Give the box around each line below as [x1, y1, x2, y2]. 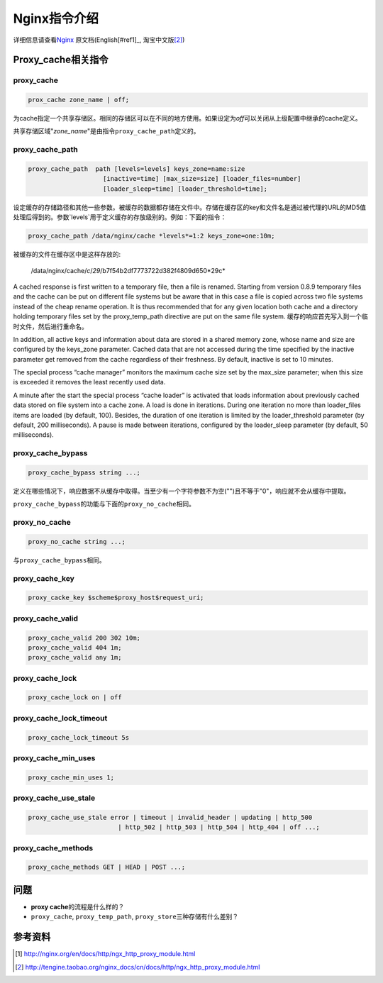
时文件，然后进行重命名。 [13, 322, 88, 331]
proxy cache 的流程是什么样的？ [30, 902, 125, 911]
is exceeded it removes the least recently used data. [13, 378, 166, 387]
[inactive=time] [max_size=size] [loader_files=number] [103, 174, 301, 183]
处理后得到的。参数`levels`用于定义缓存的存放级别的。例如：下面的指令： [13, 213, 227, 221]
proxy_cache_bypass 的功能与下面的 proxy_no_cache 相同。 [13, 500, 195, 509]
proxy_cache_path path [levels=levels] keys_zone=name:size [28, 165, 245, 173]
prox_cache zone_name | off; [28, 96, 130, 104]
